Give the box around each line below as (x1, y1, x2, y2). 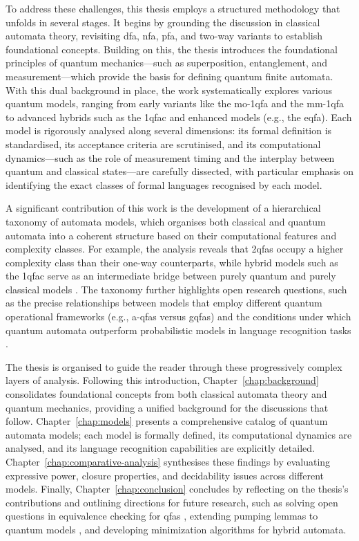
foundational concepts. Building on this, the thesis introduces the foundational (6, 42, 338, 56)
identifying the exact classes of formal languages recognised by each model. (6, 177, 322, 192)
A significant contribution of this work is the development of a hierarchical (6, 201, 321, 215)
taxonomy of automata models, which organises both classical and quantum (6, 214, 326, 228)
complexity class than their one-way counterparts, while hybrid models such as (6, 255, 338, 269)
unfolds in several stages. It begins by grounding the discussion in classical (6, 15, 320, 29)
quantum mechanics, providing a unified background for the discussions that (6, 400, 329, 414)
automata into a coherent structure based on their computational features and (6, 228, 337, 242)
